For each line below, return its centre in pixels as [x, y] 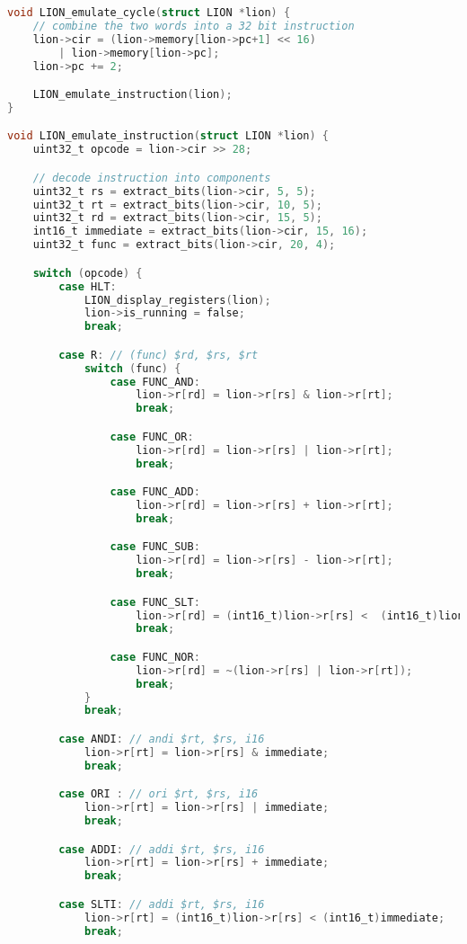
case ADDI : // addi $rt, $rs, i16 [162, 849]
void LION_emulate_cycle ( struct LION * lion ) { [149, 13]
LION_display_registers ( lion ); [177, 300]
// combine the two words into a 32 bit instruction [194, 26]
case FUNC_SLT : [155, 602]
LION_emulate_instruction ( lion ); [132, 95]
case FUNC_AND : [155, 382]
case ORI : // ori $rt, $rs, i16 [159, 794]
